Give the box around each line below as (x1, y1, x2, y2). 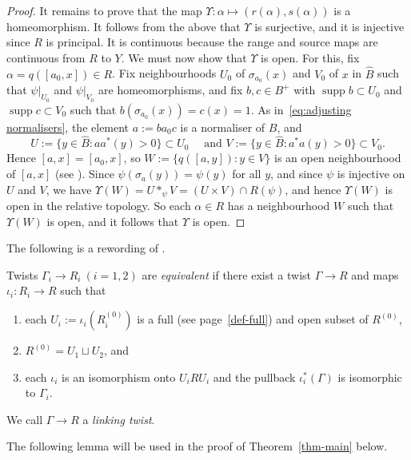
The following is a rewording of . (6, 240, 166, 256)
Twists (6, 266, 38, 283)
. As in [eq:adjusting (250, 101, 352, 117)
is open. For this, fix (261, 49, 360, 65)
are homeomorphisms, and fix (98, 81, 243, 98)
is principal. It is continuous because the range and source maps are (46, 34, 378, 50)
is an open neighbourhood (274, 149, 401, 166)
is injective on (337, 165, 405, 182)
